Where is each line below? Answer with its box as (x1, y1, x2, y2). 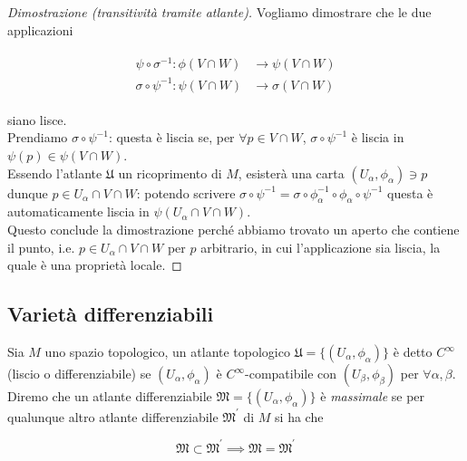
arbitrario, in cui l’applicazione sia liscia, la (200, 237, 441, 256)
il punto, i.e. (7, 237, 75, 256)
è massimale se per (320, 387, 425, 406)
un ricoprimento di (118, 163, 222, 182)
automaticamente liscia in (7, 202, 150, 221)
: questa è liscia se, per (108, 128, 235, 147)
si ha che (275, 407, 324, 426)
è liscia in (351, 128, 404, 147)
